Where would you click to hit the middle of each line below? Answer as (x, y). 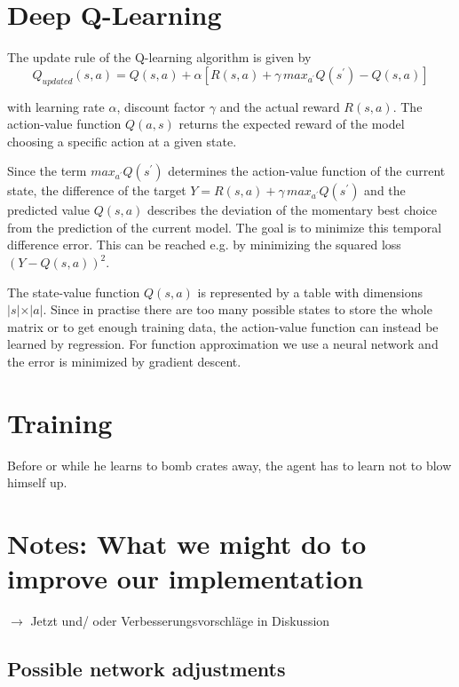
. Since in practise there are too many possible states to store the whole (237, 309)
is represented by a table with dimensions (310, 292)
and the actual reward (280, 106)
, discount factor (161, 106)
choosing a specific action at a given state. (122, 141)
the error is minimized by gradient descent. (124, 362)
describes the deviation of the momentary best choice (292, 210)
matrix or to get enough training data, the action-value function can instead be (223, 326)
